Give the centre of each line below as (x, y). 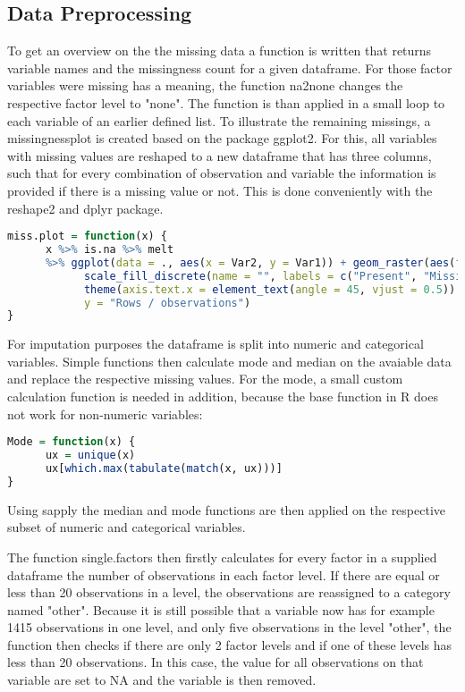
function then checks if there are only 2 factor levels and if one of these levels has (230, 644)
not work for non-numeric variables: (105, 414)
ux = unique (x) (90, 456)
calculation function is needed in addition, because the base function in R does (223, 397)
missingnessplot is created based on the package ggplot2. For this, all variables (222, 138)
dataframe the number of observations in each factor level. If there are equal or (224, 574)
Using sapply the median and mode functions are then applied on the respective (227, 509)
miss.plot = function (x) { (88, 236)
